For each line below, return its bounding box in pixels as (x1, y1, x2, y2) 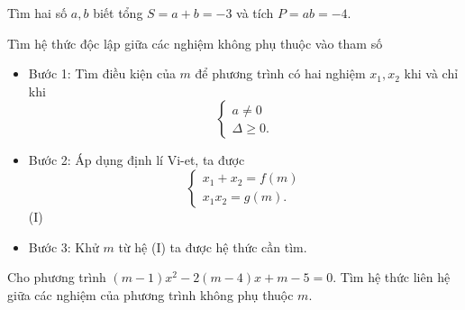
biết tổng (93, 4, 143, 22)
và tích (236, 4, 274, 22)
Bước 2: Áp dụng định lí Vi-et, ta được (28, 150, 245, 169)
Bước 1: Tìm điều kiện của (28, 64, 176, 83)
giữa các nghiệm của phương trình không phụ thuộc (7, 285, 294, 304)
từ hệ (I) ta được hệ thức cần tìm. (118, 237, 307, 256)
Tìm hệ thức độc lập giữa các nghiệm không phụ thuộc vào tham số (7, 33, 383, 52)
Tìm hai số (7, 4, 68, 22)
